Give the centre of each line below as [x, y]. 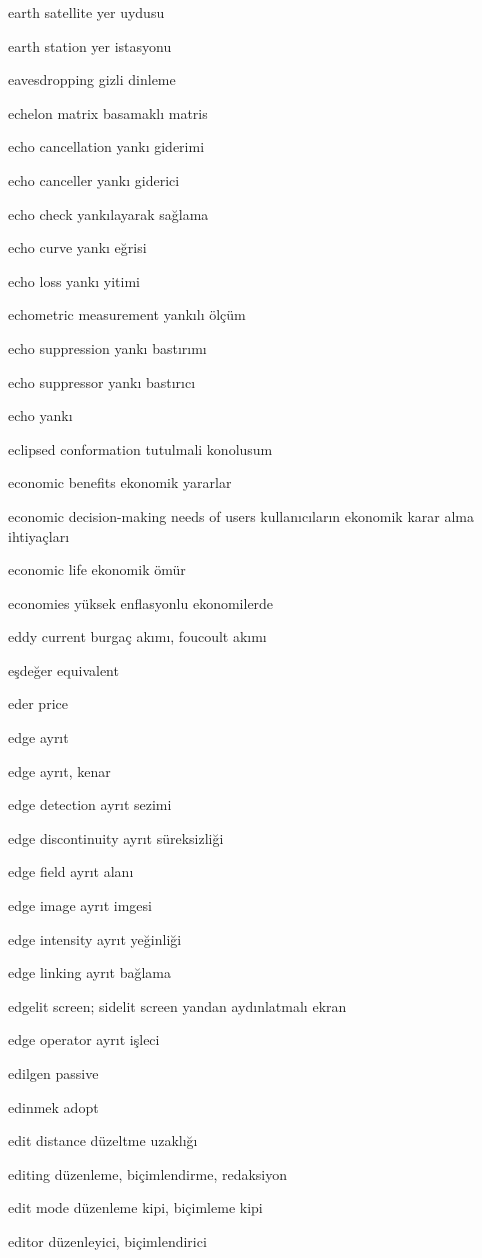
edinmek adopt [53, 1106]
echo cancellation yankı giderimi [106, 146]
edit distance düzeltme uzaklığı [103, 1140]
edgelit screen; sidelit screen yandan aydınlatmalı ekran [177, 1005]
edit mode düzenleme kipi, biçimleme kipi [135, 1207]
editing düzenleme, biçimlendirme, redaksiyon [148, 1173]
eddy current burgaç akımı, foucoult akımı [137, 636]
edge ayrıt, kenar [59, 770]
